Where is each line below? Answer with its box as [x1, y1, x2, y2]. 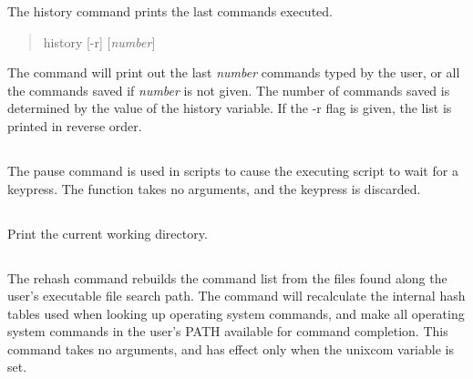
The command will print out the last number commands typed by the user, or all [7, 63, 460, 82]
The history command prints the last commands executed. [7, 2, 333, 20]
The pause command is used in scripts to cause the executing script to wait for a [7, 160, 458, 179]
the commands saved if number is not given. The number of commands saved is [7, 80, 450, 99]
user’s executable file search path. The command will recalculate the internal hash [7, 286, 466, 305]
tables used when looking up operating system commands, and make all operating [7, 303, 465, 323]
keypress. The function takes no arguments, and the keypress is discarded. [7, 179, 421, 198]
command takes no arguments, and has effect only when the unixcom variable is [7, 339, 454, 358]
